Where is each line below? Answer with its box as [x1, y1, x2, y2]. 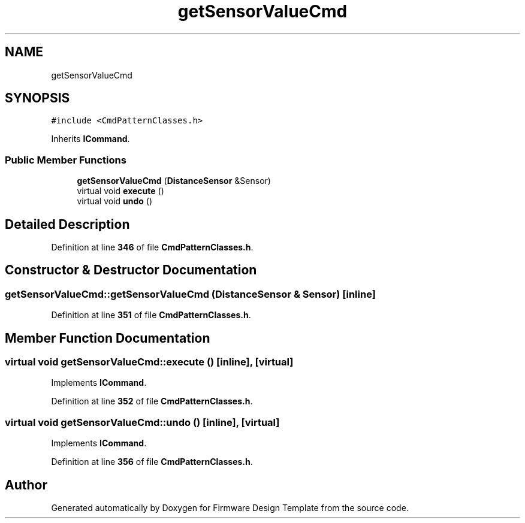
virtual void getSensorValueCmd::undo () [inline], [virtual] [5, 416, 280, 428]
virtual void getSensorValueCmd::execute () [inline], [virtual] [5, 356, 294, 368]
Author [5, 477, 47, 492]
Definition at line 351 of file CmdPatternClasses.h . [51, 310, 251, 321]
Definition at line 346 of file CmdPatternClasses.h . [51, 242, 254, 253]
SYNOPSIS [5, 90, 70, 106]
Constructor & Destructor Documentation [5, 262, 257, 278]
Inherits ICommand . [51, 134, 130, 144]
